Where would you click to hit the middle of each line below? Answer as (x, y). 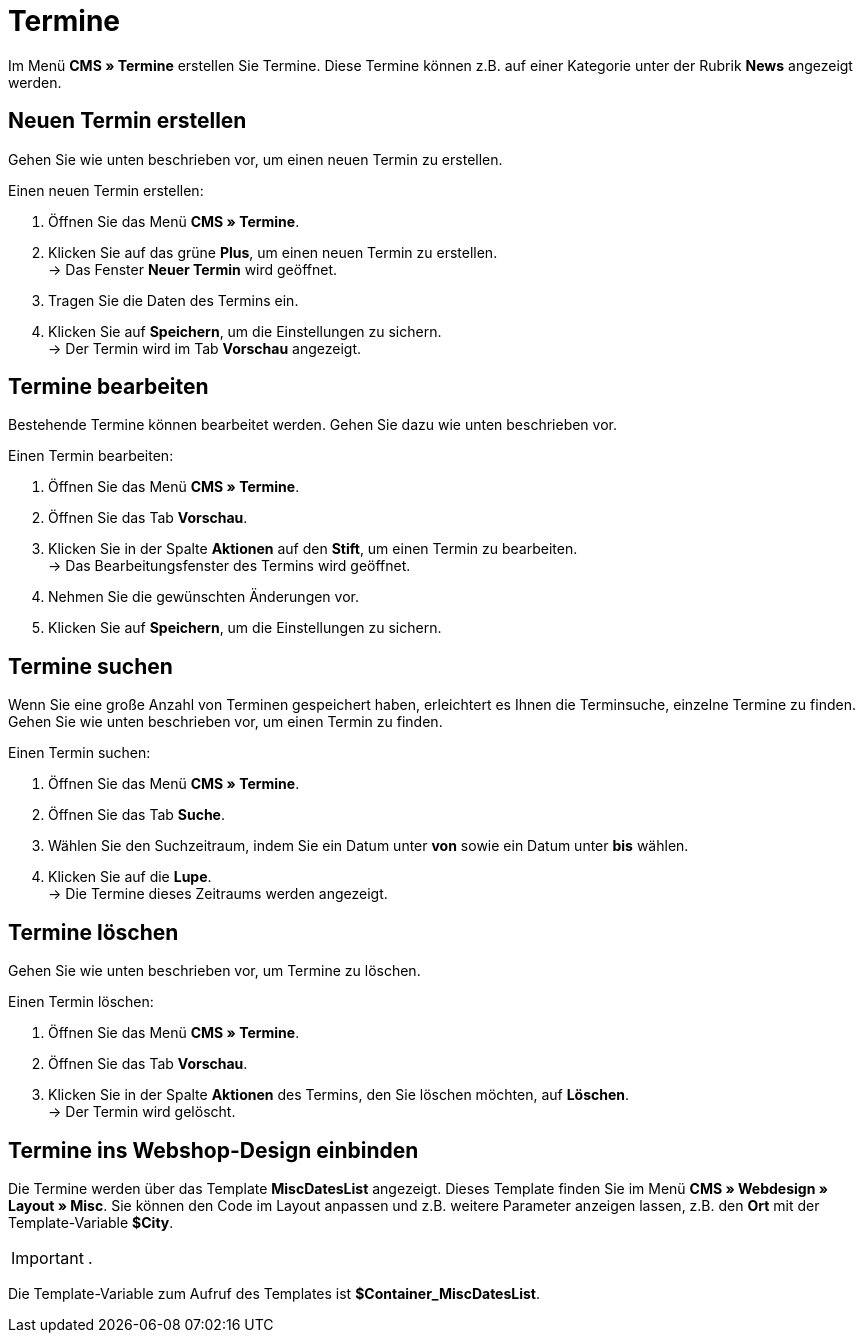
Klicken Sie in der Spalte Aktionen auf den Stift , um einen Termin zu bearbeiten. (313, 549)
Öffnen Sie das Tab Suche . (137, 815)
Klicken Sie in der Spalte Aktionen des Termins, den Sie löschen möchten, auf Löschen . (339, 1095)
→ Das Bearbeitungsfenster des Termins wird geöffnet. (229, 566)
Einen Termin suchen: (79, 753)
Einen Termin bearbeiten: (91, 456)
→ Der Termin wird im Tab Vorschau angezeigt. (205, 348)
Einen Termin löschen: (81, 1002)
